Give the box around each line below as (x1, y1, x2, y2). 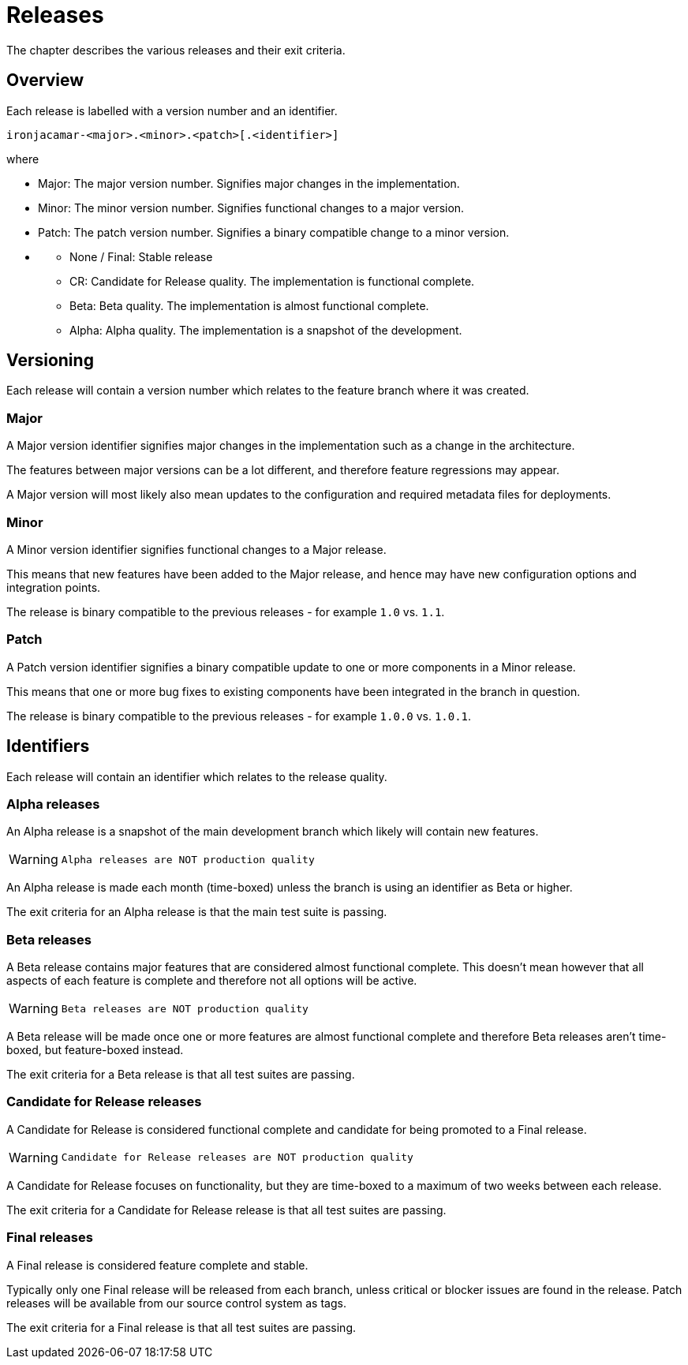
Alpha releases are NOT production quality (61, 853, 315, 866)
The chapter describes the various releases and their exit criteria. (6, 43, 346, 57)
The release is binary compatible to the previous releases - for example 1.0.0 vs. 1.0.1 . (6, 709, 472, 723)
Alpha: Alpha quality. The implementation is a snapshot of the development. (69, 323, 462, 337)
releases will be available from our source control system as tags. (6, 1296, 346, 1310)
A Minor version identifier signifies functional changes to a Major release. (6, 542, 387, 556)
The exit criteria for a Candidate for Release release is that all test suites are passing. (6, 1202, 447, 1217)
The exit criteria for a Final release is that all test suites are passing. (6, 1320, 357, 1334)
